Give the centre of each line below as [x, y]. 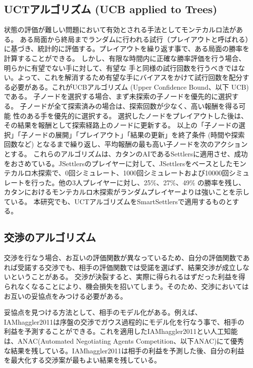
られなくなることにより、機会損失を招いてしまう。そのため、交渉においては [126, 286]
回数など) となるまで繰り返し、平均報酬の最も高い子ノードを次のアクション [126, 144]
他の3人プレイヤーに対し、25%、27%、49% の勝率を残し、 [152, 182]
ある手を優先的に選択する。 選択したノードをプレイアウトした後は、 [137, 115]
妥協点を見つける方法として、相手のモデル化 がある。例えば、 [103, 312]
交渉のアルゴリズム [50, 237]
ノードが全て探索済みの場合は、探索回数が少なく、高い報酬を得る [133, 106]
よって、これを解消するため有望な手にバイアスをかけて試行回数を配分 [130, 77]
